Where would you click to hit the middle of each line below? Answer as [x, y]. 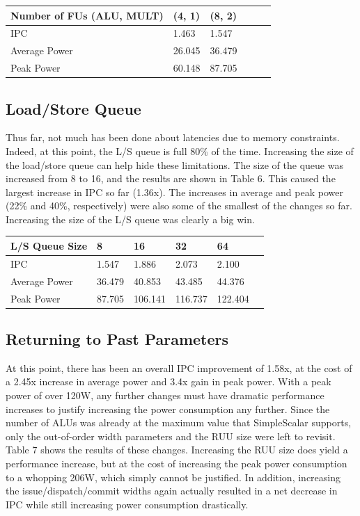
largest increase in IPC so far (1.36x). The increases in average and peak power [174, 192]
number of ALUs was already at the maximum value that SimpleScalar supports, [179, 422]
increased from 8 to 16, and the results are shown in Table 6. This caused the [171, 178]
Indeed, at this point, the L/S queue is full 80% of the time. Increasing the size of [180, 151]
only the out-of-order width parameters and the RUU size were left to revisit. [171, 436]
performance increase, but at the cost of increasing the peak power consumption [177, 463]
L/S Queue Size [49, 245]
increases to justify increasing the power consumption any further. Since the [168, 409]
